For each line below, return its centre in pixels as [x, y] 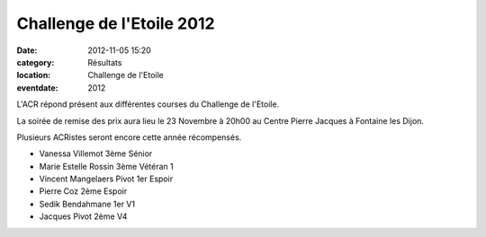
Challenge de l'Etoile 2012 [116, 23]
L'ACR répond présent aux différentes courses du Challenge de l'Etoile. [148, 104]
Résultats [105, 62]
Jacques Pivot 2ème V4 [83, 216]
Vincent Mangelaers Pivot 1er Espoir [106, 179]
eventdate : [37, 88]
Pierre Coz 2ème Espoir [83, 191]
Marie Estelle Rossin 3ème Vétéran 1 [107, 166]
